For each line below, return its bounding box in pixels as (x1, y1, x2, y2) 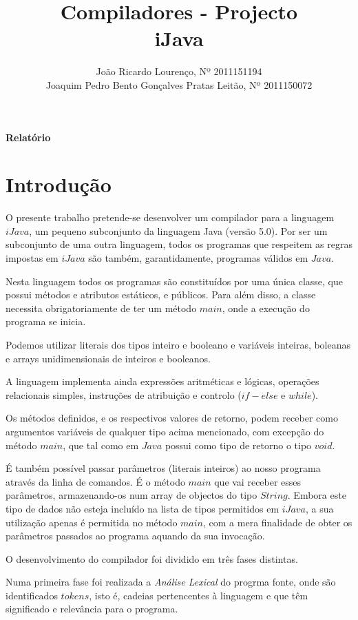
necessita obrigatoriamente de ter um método (6, 300, 197, 315)
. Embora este (287, 488, 346, 502)
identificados (6, 588, 58, 602)
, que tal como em (63, 437, 139, 452)
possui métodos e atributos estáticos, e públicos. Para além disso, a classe (6, 287, 316, 302)
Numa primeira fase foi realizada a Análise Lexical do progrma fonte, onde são (6, 575, 336, 589)
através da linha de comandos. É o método (6, 474, 185, 488)
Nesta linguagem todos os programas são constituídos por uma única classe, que (6, 273, 343, 288)
